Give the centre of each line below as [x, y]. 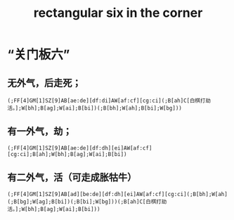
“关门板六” [39, 55]
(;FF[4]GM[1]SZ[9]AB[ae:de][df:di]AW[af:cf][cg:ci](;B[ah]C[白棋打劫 [109, 101]
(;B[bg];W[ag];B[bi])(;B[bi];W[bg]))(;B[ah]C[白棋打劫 [87, 202]
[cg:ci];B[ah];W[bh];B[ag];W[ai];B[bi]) [67, 154]
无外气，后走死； [44, 83]
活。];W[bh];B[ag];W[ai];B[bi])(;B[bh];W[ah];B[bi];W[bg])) [95, 108]
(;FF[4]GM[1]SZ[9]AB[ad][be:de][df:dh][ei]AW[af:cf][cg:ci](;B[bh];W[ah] [118, 194]
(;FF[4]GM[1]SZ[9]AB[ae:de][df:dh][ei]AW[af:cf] [80, 148]
